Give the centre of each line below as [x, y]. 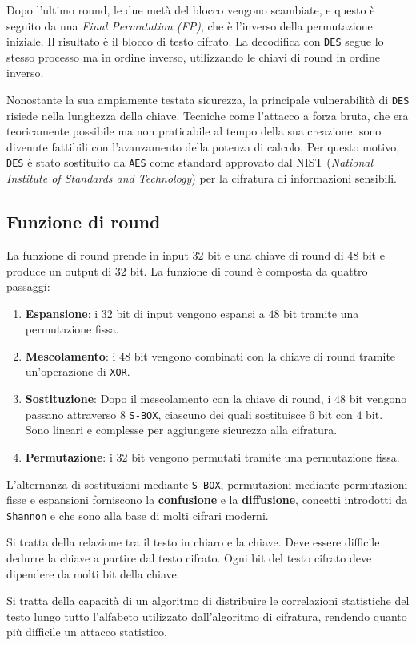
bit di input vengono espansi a [190, 313]
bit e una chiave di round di [276, 254]
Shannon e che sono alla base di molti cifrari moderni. [138, 515]
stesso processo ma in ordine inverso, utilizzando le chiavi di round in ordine [193, 56]
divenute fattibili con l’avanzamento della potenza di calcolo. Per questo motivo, [203, 146]
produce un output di [59, 270]
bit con [335, 414]
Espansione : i [62, 313]
